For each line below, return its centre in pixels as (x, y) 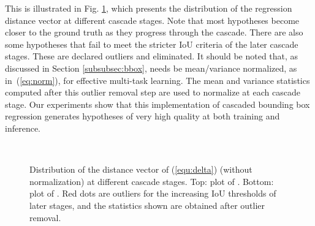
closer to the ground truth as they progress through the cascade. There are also (154, 32)
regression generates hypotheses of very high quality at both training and (142, 116)
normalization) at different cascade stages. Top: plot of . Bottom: (152, 181)
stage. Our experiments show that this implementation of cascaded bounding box (157, 104)
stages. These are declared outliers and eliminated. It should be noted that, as (152, 56)
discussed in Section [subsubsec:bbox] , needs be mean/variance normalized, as (151, 68)
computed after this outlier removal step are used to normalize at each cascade (153, 92)
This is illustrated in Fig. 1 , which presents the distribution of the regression (149, 8)
